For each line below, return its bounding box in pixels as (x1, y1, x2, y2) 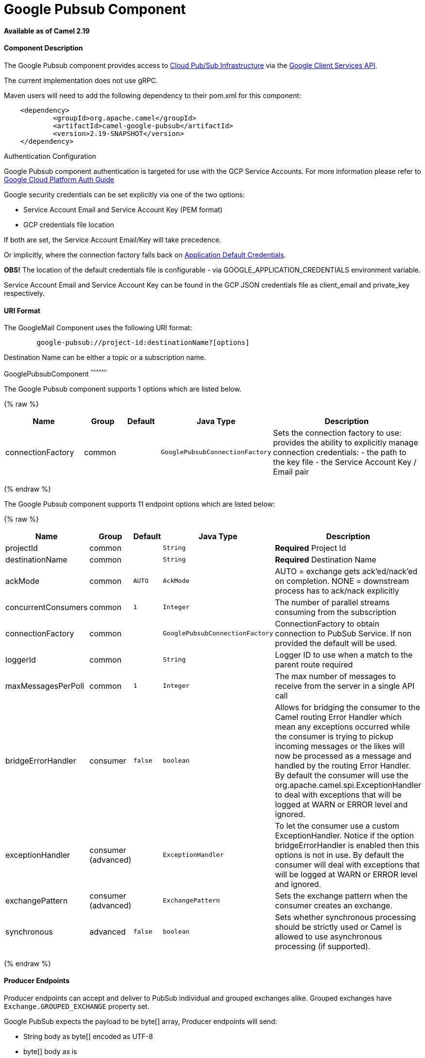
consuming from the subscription (275, 607, 396, 617)
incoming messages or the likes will (275, 741, 405, 751)
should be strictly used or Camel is (275, 921, 402, 932)
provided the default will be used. (275, 638, 397, 648)
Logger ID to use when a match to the (275, 649, 413, 660)
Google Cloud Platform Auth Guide (4, 175, 114, 184)
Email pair (273, 466, 309, 477)
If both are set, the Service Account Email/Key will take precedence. (4, 235, 221, 244)
